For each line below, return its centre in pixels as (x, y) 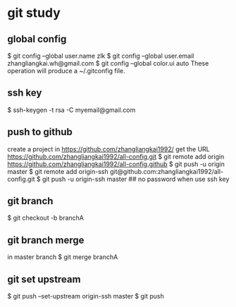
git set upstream (44, 279)
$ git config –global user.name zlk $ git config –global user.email (101, 56)
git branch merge (46, 240)
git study (34, 13)
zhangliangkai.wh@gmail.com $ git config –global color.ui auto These (108, 63)
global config (37, 39)
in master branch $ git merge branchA (63, 257)
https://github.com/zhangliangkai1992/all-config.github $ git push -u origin (116, 164)
